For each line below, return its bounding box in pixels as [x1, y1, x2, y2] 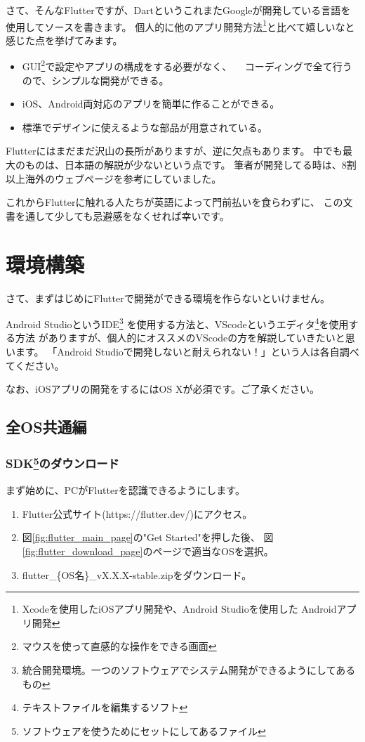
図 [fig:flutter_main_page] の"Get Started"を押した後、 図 [22, 530, 274, 545]
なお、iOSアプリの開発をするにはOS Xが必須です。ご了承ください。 [6, 382, 320, 396]
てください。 [6, 358, 65, 372]
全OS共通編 [6, 416, 87, 438]
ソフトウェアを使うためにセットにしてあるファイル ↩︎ [22, 723, 266, 738]
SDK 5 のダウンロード [6, 453, 119, 472]
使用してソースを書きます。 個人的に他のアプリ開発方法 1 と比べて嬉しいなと [6, 17, 355, 34]
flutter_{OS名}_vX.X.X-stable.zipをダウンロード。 [22, 567, 252, 582]
